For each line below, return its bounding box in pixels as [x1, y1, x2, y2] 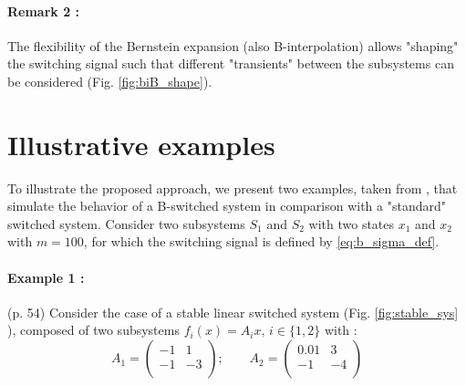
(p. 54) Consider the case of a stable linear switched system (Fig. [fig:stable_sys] [7, 302, 459, 321]
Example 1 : [7, 267, 85, 287]
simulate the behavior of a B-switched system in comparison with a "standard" [7, 196, 446, 215]
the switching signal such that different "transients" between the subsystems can [7, 54, 454, 73]
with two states [308, 214, 395, 233]
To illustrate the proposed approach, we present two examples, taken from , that [7, 178, 458, 197]
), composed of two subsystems [7, 320, 180, 339]
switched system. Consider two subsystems [7, 214, 245, 233]
